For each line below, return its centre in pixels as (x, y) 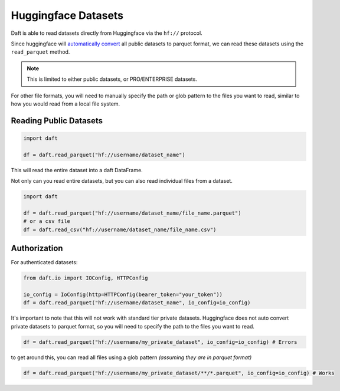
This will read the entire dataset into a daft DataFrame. (77, 170)
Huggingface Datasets (67, 15)
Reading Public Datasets (57, 121)
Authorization (37, 248)
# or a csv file (47, 221)
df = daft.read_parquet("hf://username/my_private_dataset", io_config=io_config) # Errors (160, 342)
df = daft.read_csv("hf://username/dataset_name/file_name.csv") (120, 229)
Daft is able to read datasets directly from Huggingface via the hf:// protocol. (107, 33)
